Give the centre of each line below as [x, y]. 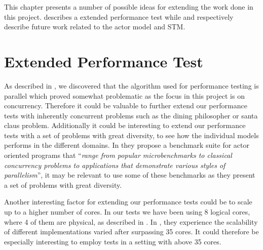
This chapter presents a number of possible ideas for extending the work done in [129, 7]
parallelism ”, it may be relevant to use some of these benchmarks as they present [130, 175]
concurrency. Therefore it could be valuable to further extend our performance [126, 106]
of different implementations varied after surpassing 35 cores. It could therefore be [131, 232]
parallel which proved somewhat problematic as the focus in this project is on [124, 95]
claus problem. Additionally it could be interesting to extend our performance [125, 125]
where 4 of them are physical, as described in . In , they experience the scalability [131, 221]
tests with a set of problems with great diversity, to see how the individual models [131, 135]
